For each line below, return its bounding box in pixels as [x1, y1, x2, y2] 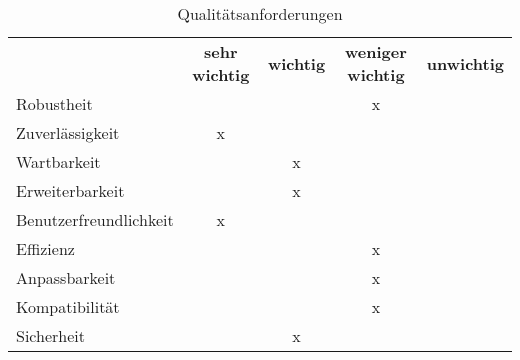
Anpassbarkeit [16, 266, 116, 289]
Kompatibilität [16, 295, 120, 318]
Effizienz [16, 237, 75, 260]
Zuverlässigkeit [16, 121, 120, 144]
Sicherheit [16, 324, 85, 347]
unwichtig [426, 51, 504, 75]
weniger [345, 40, 407, 63]
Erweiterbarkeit [16, 179, 125, 202]
